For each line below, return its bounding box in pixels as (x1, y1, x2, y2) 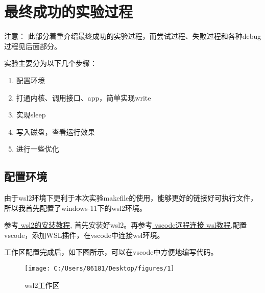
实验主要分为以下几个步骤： (4, 58, 97, 68)
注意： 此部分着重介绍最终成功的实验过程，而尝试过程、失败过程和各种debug (4, 31, 261, 41)
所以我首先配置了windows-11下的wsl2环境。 (4, 202, 147, 213)
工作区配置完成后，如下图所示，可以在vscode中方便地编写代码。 (4, 247, 218, 257)
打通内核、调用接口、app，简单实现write (16, 92, 151, 103)
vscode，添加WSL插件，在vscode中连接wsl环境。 (4, 229, 164, 240)
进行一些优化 (16, 143, 59, 154)
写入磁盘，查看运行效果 (16, 126, 95, 137)
